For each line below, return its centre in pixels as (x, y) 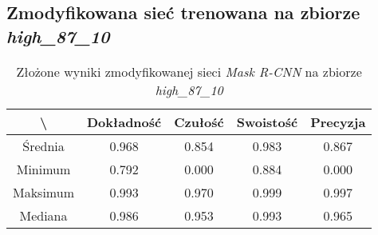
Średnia (43, 145)
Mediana (43, 215)
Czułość (199, 121)
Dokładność (124, 121)
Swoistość (267, 121)
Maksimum (43, 192)
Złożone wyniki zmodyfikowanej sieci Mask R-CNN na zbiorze (189, 71)
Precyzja (338, 121)
